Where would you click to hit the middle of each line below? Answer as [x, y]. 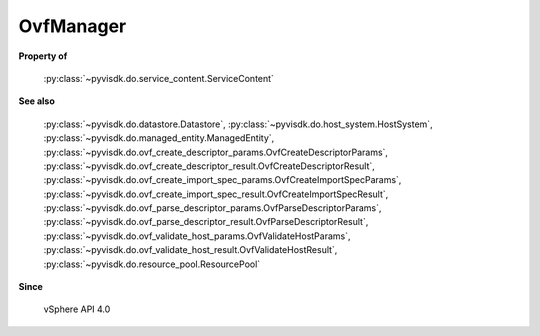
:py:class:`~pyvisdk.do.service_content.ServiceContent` [159, 78]
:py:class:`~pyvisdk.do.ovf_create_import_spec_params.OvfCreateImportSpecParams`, [222, 180]
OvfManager [72, 26]
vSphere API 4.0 [77, 309]
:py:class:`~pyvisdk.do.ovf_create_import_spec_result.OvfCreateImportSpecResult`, [216, 194]
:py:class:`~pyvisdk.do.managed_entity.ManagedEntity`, [159, 138]
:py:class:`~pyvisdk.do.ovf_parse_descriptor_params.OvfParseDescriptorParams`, [212, 208]
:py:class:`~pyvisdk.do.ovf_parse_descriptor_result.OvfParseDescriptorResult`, [206, 222]
